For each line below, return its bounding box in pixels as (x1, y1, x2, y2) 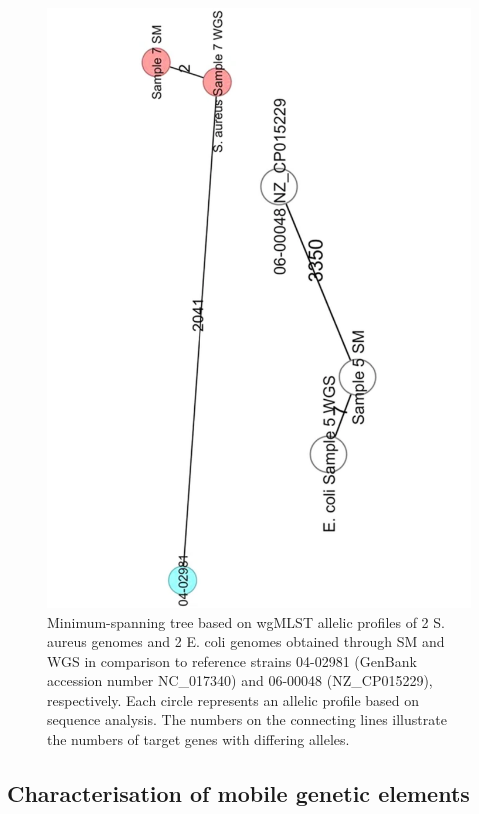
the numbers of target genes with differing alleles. (47, 729, 350, 750)
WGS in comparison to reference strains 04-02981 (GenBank (47, 650, 417, 671)
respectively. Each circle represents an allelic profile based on (47, 689, 420, 710)
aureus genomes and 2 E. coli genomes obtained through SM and (47, 631, 445, 652)
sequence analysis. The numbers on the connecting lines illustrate (47, 709, 447, 730)
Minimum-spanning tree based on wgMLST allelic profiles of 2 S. (47, 611, 445, 632)
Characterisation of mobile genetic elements (7, 778, 470, 809)
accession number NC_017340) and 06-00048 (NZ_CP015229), (47, 670, 433, 691)
